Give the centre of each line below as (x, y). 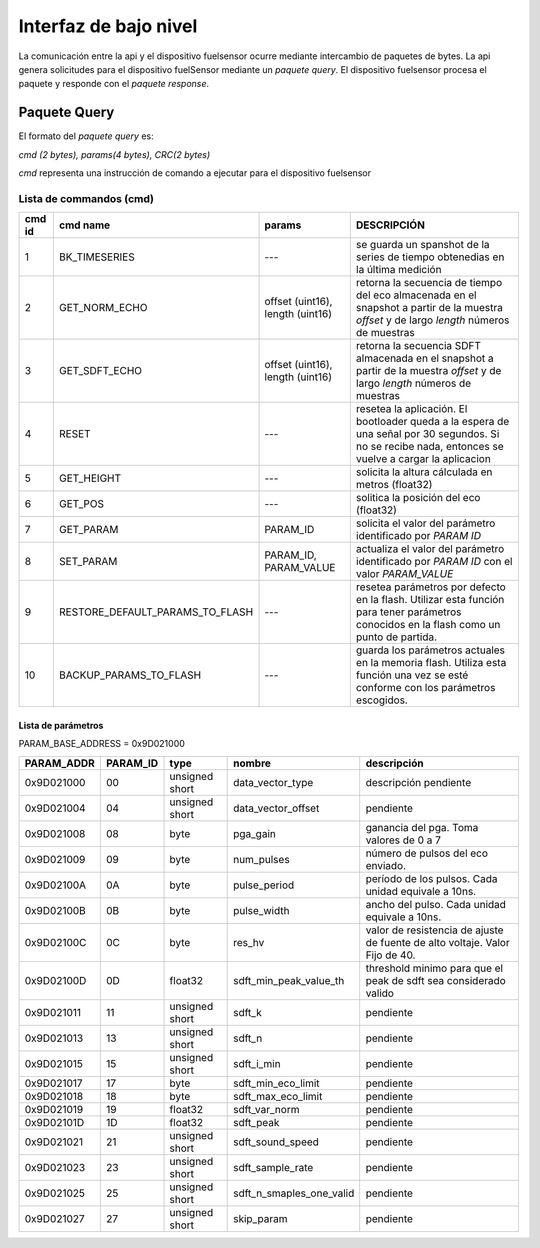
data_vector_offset (276, 808)
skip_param (260, 1218)
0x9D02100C (55, 942)
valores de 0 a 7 (403, 840)
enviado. (386, 865)
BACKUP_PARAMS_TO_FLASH (130, 675)
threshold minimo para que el (434, 968)
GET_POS (81, 504)
